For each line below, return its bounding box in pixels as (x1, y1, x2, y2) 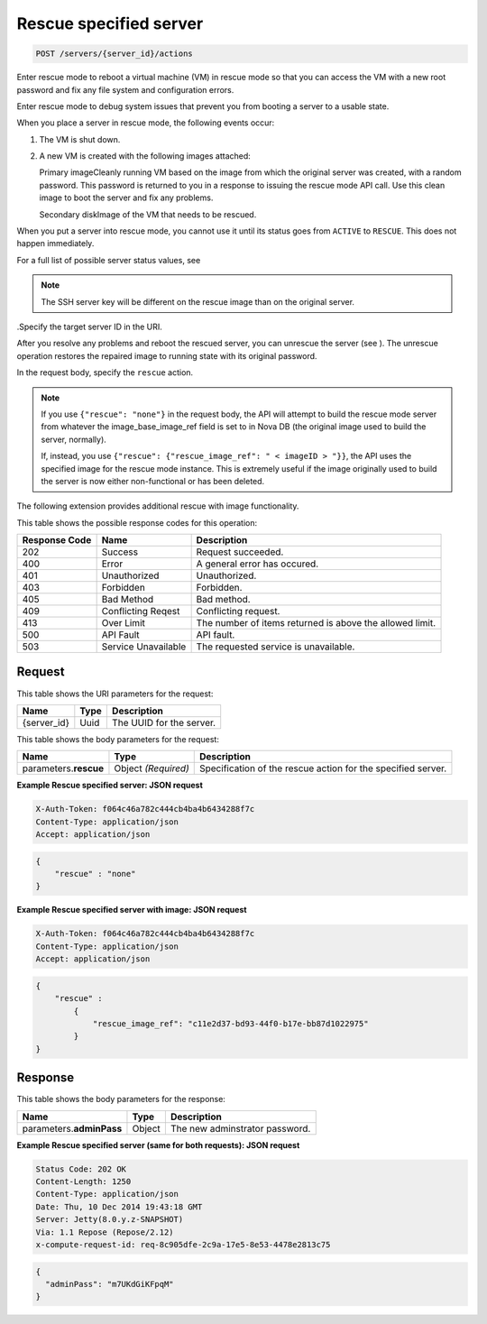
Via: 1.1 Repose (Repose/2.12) (35, 1227, 175, 1237)
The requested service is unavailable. (196, 640, 355, 653)
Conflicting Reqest (101, 605, 180, 618)
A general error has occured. (196, 557, 319, 570)
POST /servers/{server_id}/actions (35, 49, 193, 59)
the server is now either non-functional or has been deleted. (41, 475, 265, 486)
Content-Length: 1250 (35, 1177, 132, 1187)
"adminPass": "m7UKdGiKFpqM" (45, 1279, 175, 1289)
